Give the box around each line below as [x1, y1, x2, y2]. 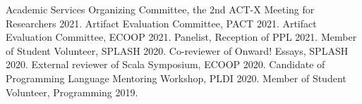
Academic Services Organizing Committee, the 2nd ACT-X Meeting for [6, 2, 315, 16]
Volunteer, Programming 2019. [6, 84, 138, 99]
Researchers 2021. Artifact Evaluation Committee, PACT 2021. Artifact [6, 15, 317, 30]
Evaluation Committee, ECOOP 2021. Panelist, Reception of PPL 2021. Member [6, 30, 357, 44]
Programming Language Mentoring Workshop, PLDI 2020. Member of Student [6, 70, 346, 85]
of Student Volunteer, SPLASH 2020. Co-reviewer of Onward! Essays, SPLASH [6, 43, 349, 58]
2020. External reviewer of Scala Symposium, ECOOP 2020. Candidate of [6, 57, 325, 72]
